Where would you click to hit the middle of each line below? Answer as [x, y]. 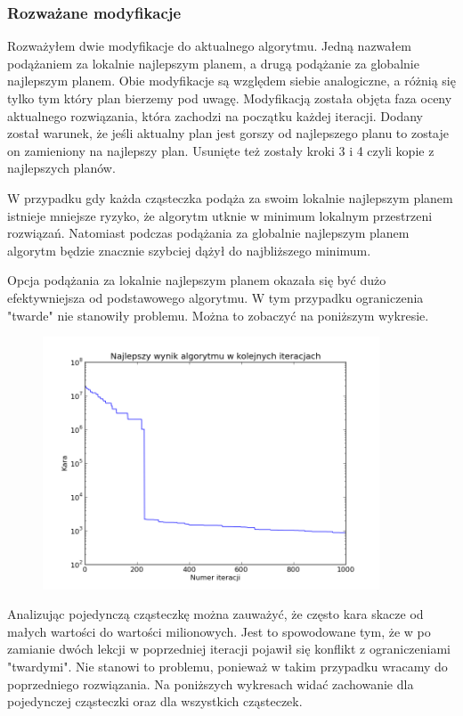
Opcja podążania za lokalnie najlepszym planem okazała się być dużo [197, 280]
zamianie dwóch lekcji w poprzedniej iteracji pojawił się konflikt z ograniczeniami [229, 649]
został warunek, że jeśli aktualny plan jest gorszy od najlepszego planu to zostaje [228, 133]
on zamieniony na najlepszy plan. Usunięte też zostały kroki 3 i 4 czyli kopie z [221, 150]
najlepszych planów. [61, 168]
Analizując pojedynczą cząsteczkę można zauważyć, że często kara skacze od [215, 614]
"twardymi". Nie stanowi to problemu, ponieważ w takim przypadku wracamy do [227, 666]
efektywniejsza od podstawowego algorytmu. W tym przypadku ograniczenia [215, 297]
